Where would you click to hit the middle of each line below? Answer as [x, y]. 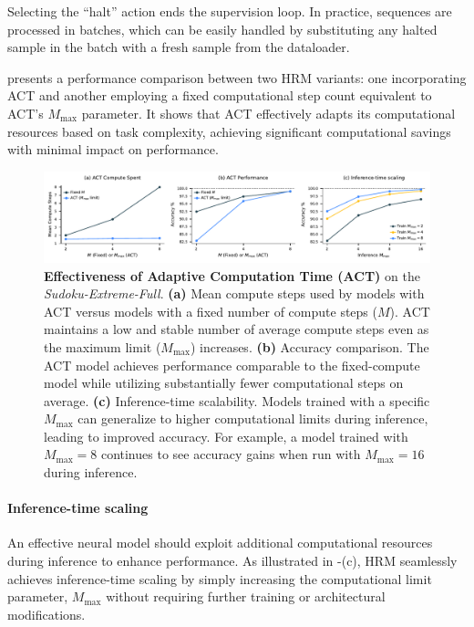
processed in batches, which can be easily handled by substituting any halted [222, 29]
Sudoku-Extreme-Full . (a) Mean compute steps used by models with [234, 293]
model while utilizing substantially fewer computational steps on [224, 383]
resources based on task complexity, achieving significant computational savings [229, 131]
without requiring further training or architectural [246, 596]
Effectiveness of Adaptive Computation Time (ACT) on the [232, 275]
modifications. [46, 614]
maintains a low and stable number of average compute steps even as [237, 329]
